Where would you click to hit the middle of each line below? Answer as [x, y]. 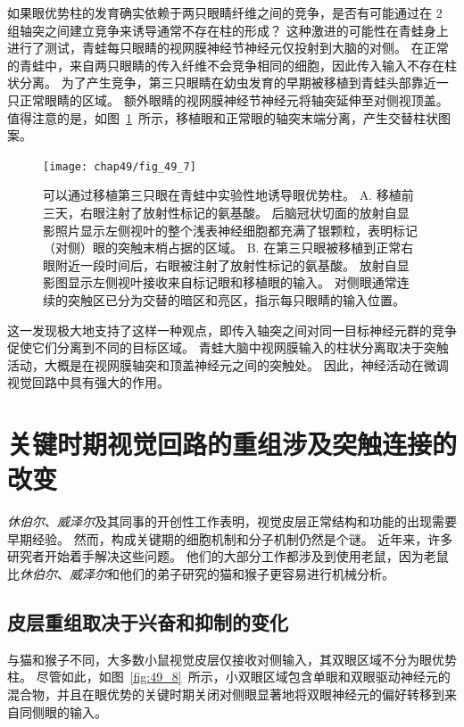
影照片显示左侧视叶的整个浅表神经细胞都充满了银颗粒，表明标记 [230, 230]
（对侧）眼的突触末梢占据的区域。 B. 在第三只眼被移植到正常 [222, 248]
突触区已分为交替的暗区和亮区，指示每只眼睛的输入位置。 [236, 299]
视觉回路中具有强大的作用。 [88, 382]
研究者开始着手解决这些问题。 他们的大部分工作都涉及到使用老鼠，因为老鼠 [228, 556]
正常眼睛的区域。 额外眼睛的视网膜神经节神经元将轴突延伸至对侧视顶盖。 [234, 99]
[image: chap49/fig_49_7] [120, 166]
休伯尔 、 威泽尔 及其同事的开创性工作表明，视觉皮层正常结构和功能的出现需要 [232, 521]
